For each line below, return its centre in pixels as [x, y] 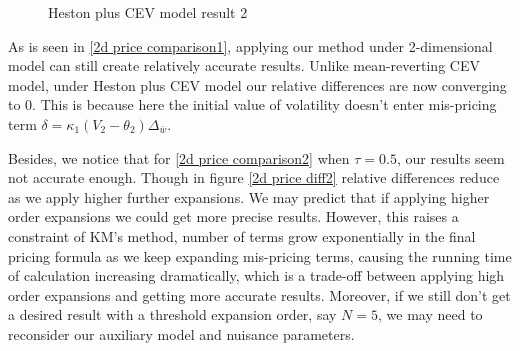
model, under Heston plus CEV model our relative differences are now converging [257, 84]
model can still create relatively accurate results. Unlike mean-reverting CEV [244, 65]
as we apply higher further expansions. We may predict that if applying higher [249, 196]
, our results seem [450, 157]
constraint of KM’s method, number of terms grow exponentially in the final [242, 235]
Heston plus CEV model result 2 [148, 12]
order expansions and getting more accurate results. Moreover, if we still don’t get [259, 294]
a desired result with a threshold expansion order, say [172, 314]
